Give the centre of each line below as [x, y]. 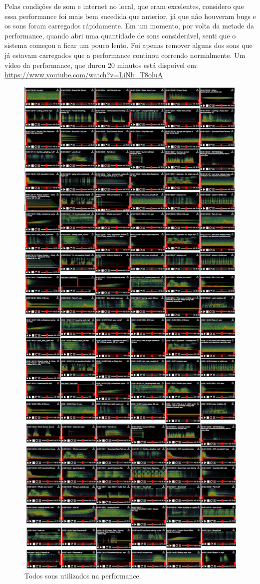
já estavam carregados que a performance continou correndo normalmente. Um [125, 55]
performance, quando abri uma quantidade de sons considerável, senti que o [120, 35]
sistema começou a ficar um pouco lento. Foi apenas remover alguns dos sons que [129, 45]
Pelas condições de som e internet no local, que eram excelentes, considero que [124, 6]
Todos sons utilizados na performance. [83, 576]
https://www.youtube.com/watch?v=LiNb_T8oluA [84, 75]
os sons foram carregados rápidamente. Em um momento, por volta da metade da [129, 26]
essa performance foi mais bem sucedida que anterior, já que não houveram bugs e [130, 16]
